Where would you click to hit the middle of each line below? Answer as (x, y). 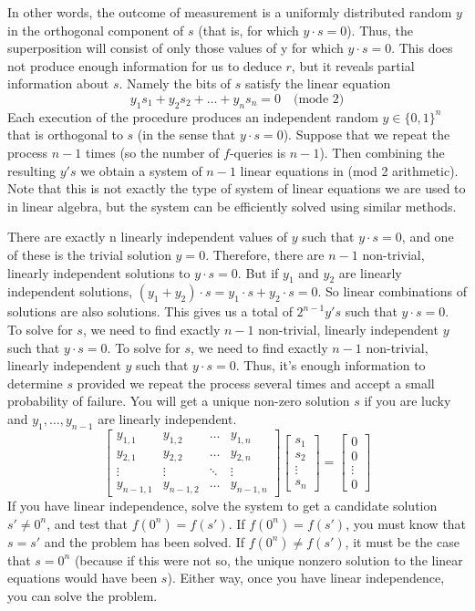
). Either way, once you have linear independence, (306, 578)
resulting (32, 170)
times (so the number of (152, 152)
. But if (258, 272)
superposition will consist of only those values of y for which (176, 48)
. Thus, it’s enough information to (330, 365)
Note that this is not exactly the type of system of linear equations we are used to (237, 188)
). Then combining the (382, 152)
